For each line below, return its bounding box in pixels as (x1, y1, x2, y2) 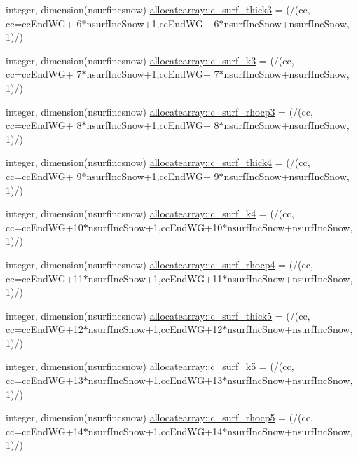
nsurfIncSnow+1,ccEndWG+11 (88, 271, 223, 285)
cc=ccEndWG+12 (6, 322, 83, 336)
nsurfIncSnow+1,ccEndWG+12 (88, 322, 223, 336)
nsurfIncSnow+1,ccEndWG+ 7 (86, 67, 219, 81)
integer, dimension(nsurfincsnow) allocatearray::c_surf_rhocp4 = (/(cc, (6, 257, 313, 271)
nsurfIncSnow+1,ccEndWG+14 (88, 423, 223, 438)
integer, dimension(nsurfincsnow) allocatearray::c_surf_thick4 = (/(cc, (6, 155, 310, 170)
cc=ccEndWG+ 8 (6, 118, 82, 132)
